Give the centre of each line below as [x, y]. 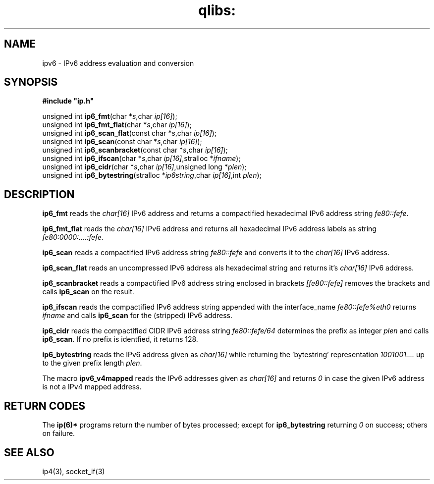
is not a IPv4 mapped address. [92, 387]
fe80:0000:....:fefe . [73, 237]
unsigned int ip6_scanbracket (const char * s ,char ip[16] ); [135, 150]
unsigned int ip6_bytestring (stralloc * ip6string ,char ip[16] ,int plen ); [152, 175]
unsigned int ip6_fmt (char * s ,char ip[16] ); [110, 116]
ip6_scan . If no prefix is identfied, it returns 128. [120, 339]
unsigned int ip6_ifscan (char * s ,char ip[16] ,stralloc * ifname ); [141, 159]
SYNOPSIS [31, 82]
